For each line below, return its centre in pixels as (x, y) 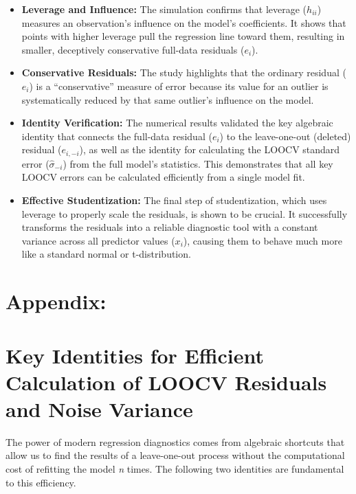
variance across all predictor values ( (98, 240)
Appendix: (56, 301)
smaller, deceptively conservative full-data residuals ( (133, 49)
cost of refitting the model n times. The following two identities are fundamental (175, 469)
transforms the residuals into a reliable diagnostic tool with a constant (170, 227)
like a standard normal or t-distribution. (106, 254)
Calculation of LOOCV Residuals (166, 382)
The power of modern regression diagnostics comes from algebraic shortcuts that (175, 441)
